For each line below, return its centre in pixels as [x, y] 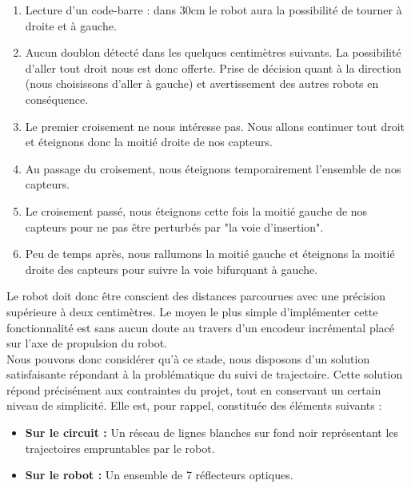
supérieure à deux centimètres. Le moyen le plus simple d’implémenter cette [192, 311]
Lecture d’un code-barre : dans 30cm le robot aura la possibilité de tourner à [213, 10]
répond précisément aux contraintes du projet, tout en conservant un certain [194, 389]
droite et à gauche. [71, 25]
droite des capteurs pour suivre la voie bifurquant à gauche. [172, 269]
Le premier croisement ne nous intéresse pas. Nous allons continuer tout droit [215, 126]
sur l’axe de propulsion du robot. [87, 343]
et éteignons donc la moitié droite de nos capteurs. [149, 142]
